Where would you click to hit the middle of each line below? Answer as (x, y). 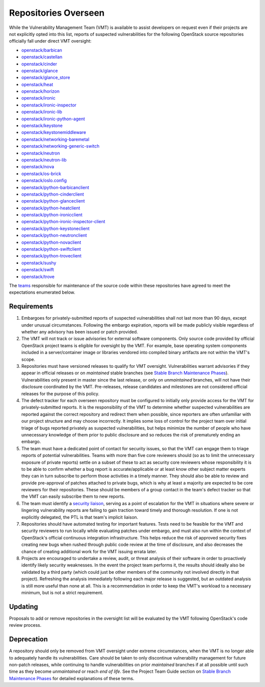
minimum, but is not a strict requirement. (62, 592)
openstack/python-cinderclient (53, 194)
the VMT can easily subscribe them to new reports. (73, 496)
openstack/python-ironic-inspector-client (63, 222)
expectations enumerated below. (42, 292)
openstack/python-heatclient (51, 208)
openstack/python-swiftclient (51, 249)
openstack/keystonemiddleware (54, 132)
